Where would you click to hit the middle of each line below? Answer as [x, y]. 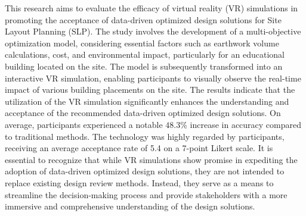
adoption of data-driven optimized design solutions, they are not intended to [145, 171]
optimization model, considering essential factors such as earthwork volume [142, 43]
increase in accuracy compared [246, 124]
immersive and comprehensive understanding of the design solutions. [130, 206]
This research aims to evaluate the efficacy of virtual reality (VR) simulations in [152, 8]
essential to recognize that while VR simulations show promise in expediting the [151, 159]
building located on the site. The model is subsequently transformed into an [144, 66]
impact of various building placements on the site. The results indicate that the [150, 90]
